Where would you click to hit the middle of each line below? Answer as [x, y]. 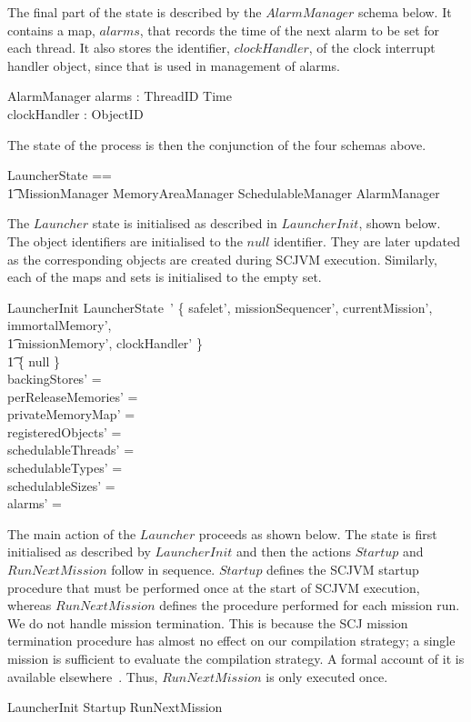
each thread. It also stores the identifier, [119, 48]
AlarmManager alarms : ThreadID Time [120, 96]
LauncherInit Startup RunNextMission [115, 707]
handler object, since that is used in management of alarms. [174, 65]
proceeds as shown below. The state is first [318, 533]
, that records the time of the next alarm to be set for [290, 30]
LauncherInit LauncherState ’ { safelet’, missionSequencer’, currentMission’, [220, 307]
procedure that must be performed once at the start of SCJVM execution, [214, 587]
